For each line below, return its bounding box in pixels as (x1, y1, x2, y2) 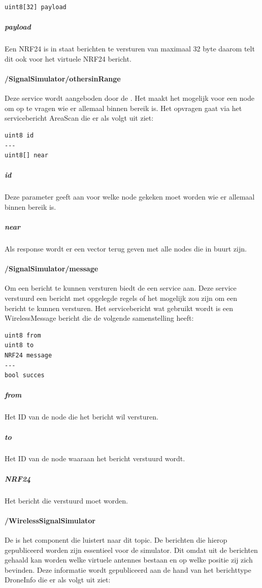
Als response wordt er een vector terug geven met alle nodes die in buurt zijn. (5, 243, 247, 254)
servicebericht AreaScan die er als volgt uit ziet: (5, 113, 154, 123)
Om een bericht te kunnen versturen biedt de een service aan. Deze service (5, 283, 237, 293)
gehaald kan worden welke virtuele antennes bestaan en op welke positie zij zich (5, 554, 253, 565)
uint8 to (5, 342, 34, 349)
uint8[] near (5, 152, 48, 159)
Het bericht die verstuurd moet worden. (5, 495, 128, 506)
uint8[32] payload (5, 4, 67, 11)
